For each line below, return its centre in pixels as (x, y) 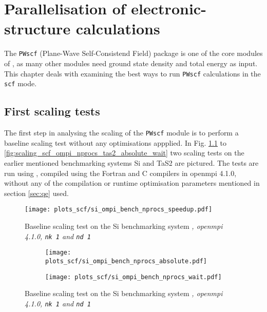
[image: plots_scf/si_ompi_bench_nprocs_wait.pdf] (133, 277)
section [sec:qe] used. (36, 193)
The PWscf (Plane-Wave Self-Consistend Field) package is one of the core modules (133, 53)
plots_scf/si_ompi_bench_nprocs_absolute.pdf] (126, 261)
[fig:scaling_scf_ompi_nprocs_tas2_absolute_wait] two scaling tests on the (124, 153)
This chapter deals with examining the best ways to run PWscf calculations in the (132, 73)
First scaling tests (52, 111)
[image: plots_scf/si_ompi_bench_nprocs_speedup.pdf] (119, 210)
